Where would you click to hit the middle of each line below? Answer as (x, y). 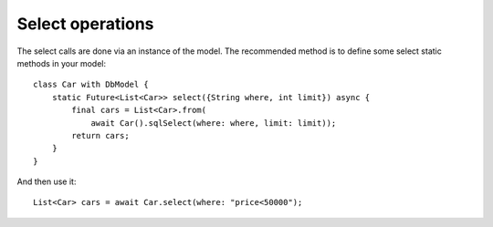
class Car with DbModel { (91, 85)
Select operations (85, 24)
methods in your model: (62, 63)
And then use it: (47, 181)
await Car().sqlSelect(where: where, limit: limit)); (214, 123)
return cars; (100, 135)
